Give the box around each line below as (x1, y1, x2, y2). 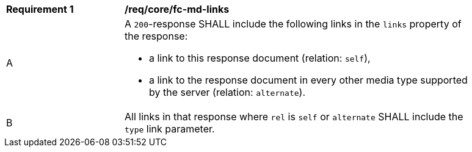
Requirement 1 (6, 3, 74, 15)
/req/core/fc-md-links (125, 3, 230, 15)
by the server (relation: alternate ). (149, 86, 306, 98)
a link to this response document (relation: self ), (149, 52, 371, 64)
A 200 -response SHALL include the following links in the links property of (125, 18, 462, 30)
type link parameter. (125, 123, 215, 135)
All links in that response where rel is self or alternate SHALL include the (125, 110, 463, 123)
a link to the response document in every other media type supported (149, 74, 468, 86)
